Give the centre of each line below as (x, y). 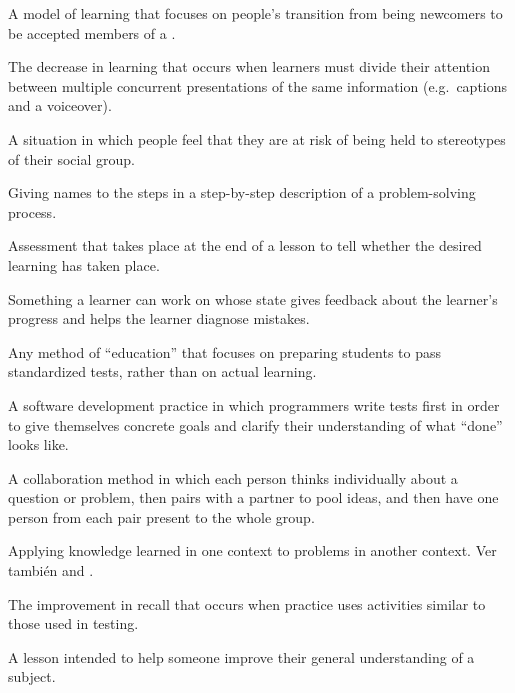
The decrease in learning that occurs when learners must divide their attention (249, 66)
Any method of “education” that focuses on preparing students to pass (224, 351)
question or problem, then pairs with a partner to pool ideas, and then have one (253, 497)
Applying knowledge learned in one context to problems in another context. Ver (252, 550)
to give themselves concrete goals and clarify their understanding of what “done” (255, 424)
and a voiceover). (60, 105)
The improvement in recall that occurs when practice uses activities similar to (247, 603)
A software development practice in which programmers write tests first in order (254, 404)
